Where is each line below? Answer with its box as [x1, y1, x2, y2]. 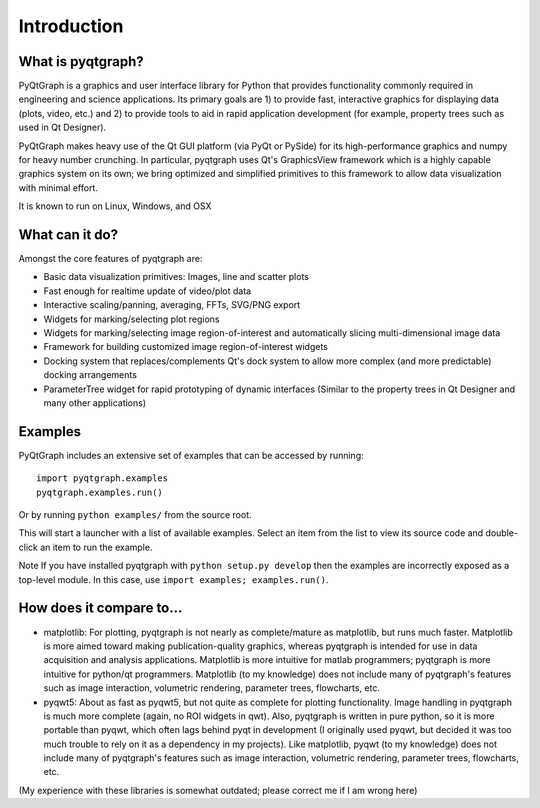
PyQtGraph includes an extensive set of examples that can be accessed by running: [18, 449, 364, 461]
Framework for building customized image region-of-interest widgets [43, 341, 329, 353]
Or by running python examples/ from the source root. [18, 509, 252, 521]
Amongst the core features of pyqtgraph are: [18, 253, 203, 265]
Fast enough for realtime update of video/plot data [43, 285, 252, 297]
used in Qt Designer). [18, 121, 107, 134]
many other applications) [43, 397, 147, 409]
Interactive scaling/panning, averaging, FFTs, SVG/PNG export [43, 299, 301, 311]
